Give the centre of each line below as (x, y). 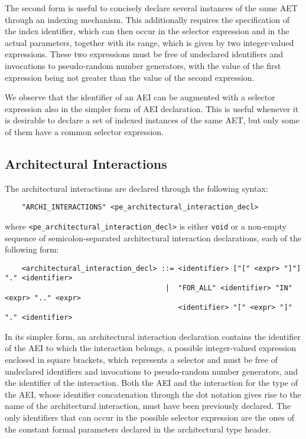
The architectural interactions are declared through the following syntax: (136, 188)
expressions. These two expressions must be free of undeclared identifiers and (144, 54)
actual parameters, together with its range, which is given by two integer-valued (149, 42)
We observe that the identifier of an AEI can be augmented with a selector (140, 97)
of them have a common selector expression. (84, 131)
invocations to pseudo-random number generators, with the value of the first (143, 65)
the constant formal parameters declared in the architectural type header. (138, 429)
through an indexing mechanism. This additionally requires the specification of (147, 19)
